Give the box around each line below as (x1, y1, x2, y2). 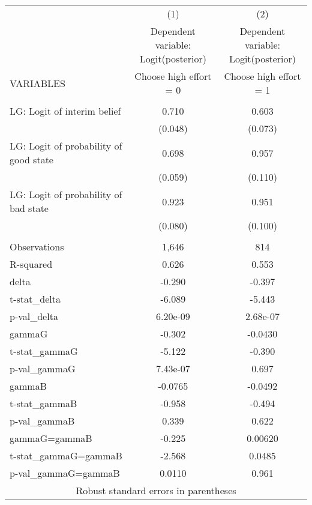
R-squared (10, 257, 53, 271)
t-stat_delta (10, 292, 61, 306)
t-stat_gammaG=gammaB (10, 449, 122, 462)
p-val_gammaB (10, 414, 75, 428)
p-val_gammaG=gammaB (10, 466, 120, 480)
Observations (10, 240, 64, 253)
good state (10, 153, 53, 166)
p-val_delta (10, 309, 58, 323)
